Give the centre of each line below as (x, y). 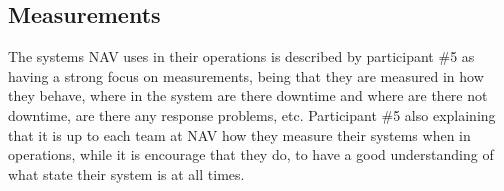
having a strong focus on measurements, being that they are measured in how (246, 75)
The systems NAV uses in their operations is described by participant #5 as (241, 56)
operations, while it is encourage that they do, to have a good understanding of (251, 154)
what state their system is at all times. (126, 173)
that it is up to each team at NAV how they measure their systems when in (239, 134)
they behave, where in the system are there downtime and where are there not (248, 95)
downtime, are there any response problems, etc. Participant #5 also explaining (252, 114)
